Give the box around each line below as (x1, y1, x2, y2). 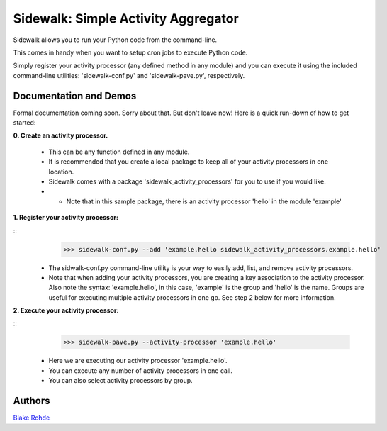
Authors (13, 395, 50, 407)
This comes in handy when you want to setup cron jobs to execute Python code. (13, 48, 248, 57)
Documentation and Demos (13, 89, 137, 102)
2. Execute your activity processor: (13, 306, 119, 315)
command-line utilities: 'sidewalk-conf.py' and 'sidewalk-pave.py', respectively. (13, 71, 245, 79)
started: (13, 118, 36, 127)
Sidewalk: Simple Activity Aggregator (13, 11, 239, 26)
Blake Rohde (13, 413, 50, 422)
